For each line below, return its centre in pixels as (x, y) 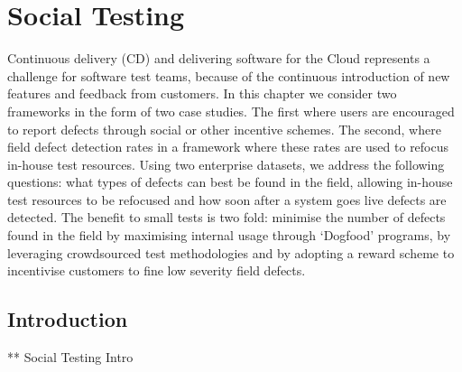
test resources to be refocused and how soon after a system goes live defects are (227, 199)
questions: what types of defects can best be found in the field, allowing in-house (230, 182)
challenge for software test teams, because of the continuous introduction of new (229, 75)
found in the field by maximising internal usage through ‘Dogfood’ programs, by (229, 235)
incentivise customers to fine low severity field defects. (157, 270)
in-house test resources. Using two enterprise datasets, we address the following (226, 164)
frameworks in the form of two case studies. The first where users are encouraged (231, 111)
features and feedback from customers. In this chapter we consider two (202, 93)
